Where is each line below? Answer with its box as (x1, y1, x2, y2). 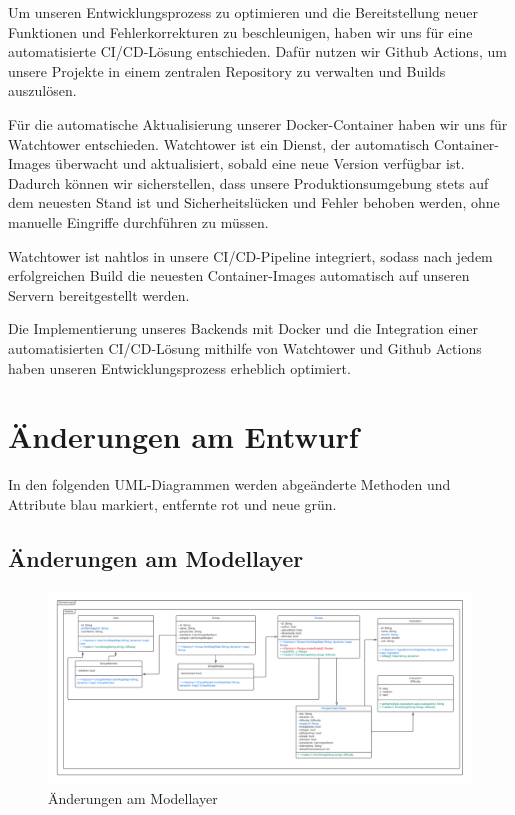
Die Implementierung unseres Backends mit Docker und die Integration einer (8, 318, 478, 339)
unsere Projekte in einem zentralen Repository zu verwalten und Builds (8, 60, 446, 81)
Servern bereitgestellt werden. (8, 284, 190, 305)
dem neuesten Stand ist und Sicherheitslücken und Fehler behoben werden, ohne (8, 192, 500, 213)
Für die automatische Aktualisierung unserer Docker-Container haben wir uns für (8, 113, 508, 134)
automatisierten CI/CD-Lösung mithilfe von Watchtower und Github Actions (8, 337, 482, 358)
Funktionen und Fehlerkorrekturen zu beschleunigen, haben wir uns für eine (8, 21, 473, 42)
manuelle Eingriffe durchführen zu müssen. (8, 211, 269, 232)
